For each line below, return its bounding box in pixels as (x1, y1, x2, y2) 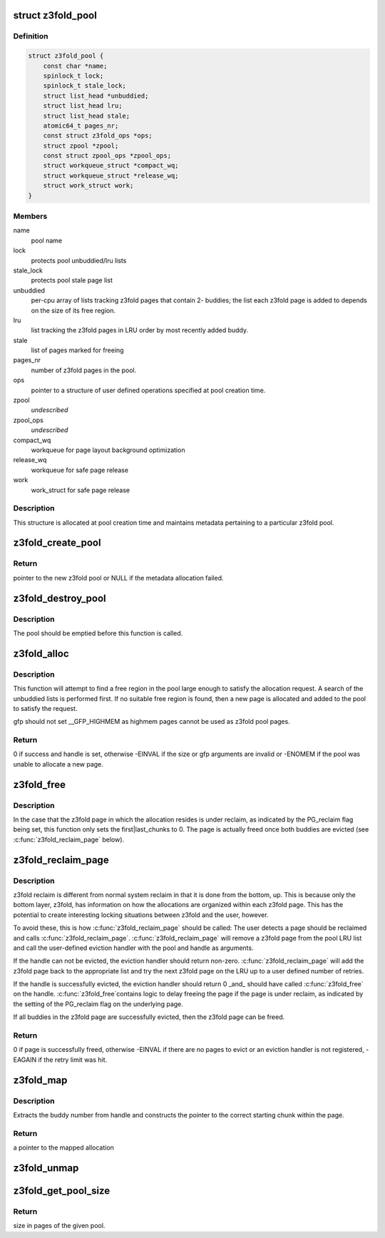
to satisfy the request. (13, 704, 78, 712)
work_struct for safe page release (31, 486, 130, 494)
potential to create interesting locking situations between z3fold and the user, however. (13, 910, 269, 919)
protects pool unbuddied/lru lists (31, 256, 127, 265)
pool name (31, 236, 63, 245)
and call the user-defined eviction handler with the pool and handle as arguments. (13, 943, 254, 952)
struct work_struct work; (43, 182, 134, 190)
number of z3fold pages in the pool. (31, 366, 137, 374)
